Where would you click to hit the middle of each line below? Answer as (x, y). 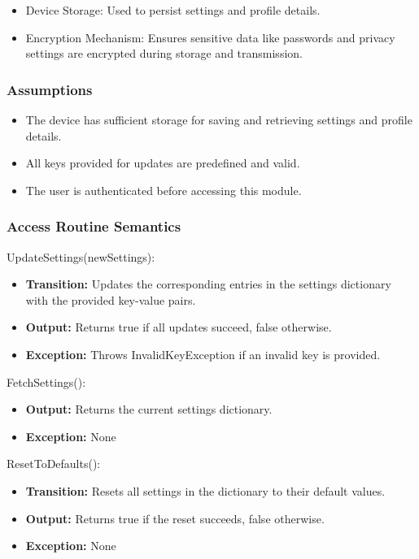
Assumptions (50, 89)
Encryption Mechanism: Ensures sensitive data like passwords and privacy (210, 37)
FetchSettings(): (46, 381)
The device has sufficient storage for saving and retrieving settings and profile (219, 119)
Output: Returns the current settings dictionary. (149, 409)
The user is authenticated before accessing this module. (164, 190)
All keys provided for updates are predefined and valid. (163, 163)
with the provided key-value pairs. (111, 299)
